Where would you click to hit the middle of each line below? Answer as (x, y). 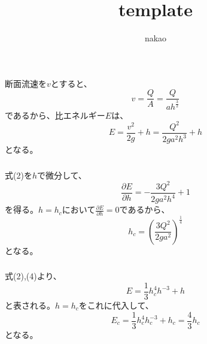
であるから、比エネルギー (55, 115)
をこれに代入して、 (116, 305)
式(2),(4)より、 (33, 276)
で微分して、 (62, 175)
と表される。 (30, 305)
